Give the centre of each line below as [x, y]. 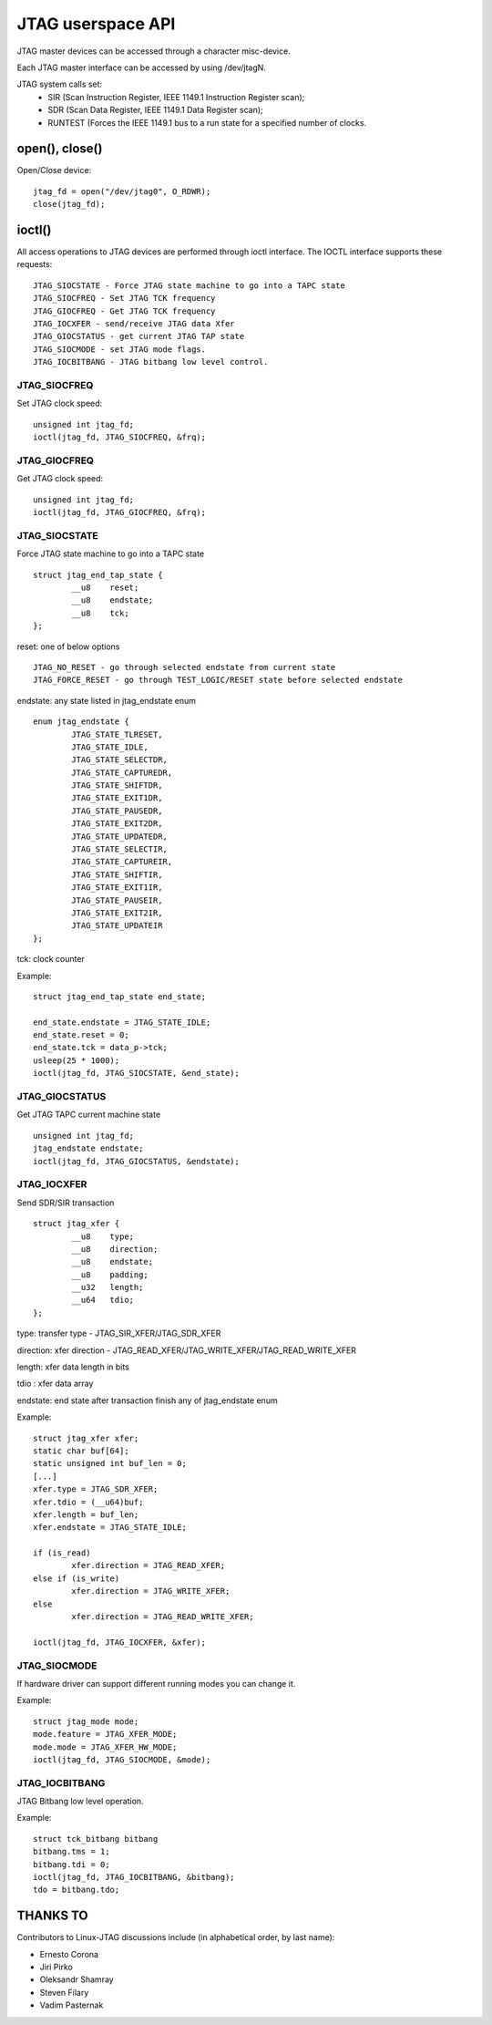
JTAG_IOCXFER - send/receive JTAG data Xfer [134, 324]
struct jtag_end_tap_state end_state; [120, 997]
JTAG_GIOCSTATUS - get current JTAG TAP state [139, 336]
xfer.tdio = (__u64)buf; [88, 1502]
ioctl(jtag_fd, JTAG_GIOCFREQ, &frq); [120, 512]
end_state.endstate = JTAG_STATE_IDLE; [122, 1022]
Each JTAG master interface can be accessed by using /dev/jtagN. [141, 67]
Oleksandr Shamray [77, 1979]
